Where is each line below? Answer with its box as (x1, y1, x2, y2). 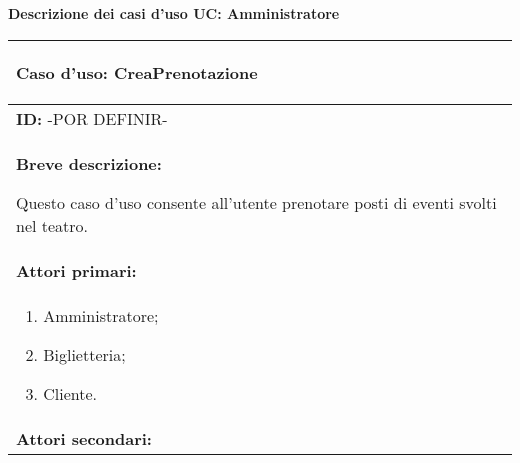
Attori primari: (16, 258, 137, 282)
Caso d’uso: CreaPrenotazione (16, 60, 258, 84)
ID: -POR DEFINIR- (16, 106, 168, 130)
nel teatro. (16, 213, 89, 237)
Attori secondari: (16, 426, 152, 450)
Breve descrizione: (16, 151, 162, 175)
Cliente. (43, 381, 97, 405)
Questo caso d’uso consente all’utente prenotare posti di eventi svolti (16, 190, 497, 214)
